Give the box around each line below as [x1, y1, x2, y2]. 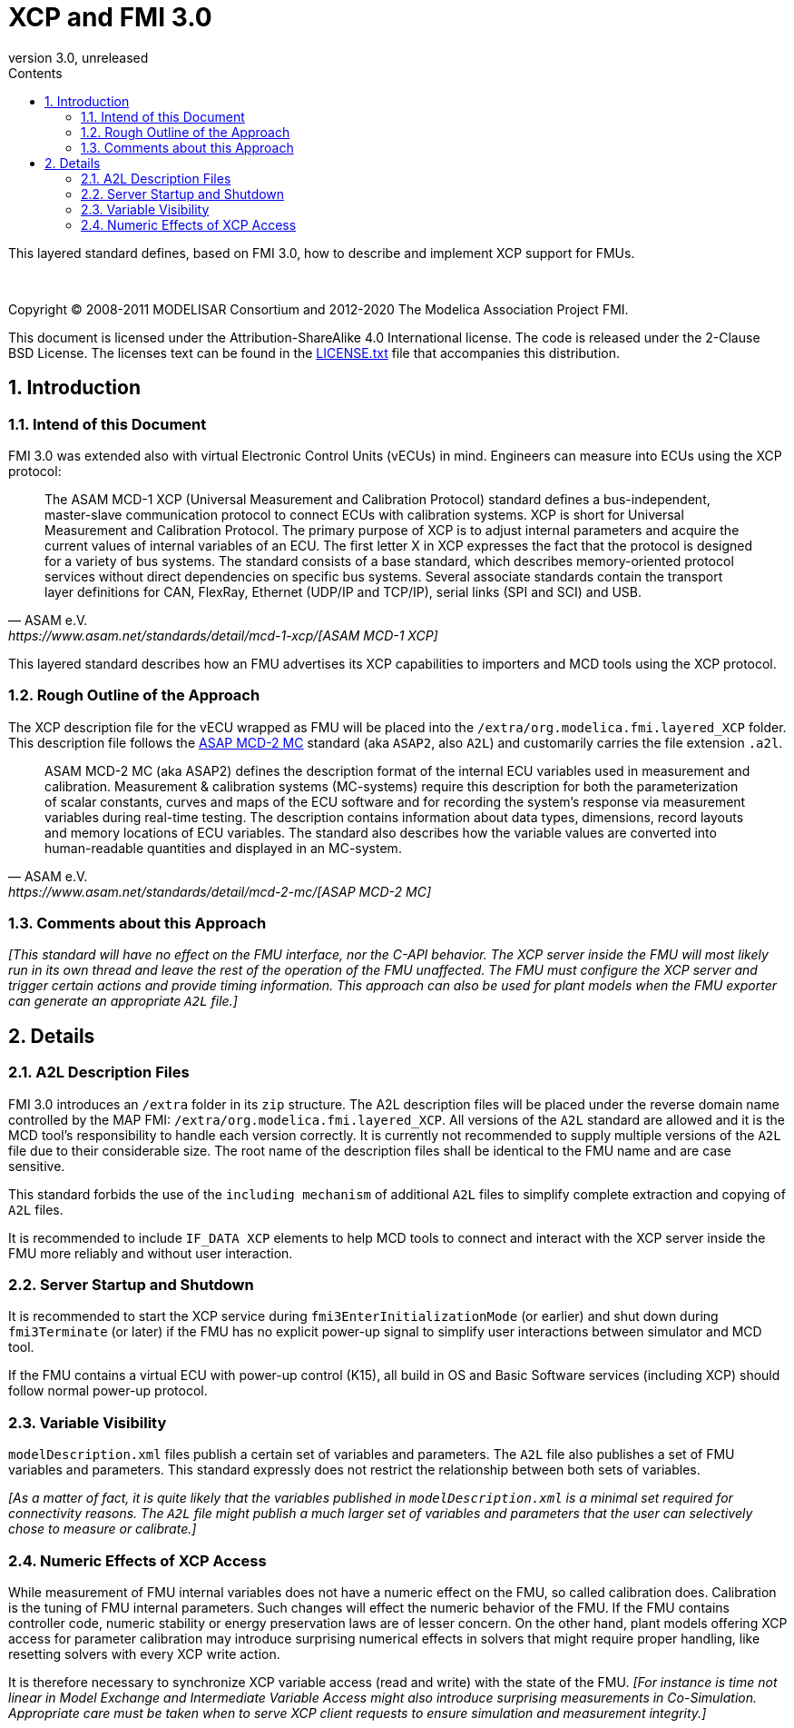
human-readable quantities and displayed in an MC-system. [44, 839, 402, 856]
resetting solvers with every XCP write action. [8, 1645, 280, 1662]
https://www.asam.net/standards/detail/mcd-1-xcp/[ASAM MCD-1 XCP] [8, 627, 438, 643]
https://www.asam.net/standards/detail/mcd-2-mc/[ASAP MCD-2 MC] [8, 883, 432, 899]
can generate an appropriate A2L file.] [8, 993, 238, 1009]
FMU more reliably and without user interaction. [8, 1245, 293, 1261]
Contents [8, 65, 63, 81]
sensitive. [8, 1157, 65, 1174]
